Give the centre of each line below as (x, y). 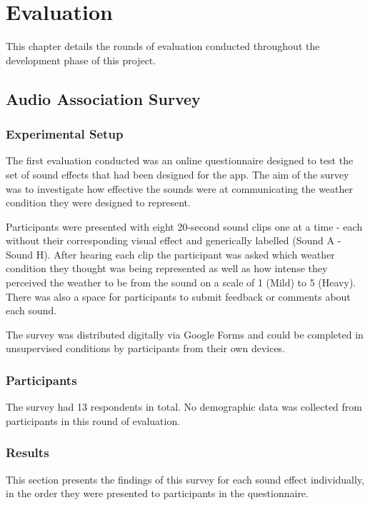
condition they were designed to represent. (98, 202)
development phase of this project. (81, 60)
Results (27, 452)
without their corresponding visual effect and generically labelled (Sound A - (174, 240)
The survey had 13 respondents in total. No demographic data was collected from (184, 407)
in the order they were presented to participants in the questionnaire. (157, 493)
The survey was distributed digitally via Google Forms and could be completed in (185, 334)
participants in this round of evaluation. (93, 420)
